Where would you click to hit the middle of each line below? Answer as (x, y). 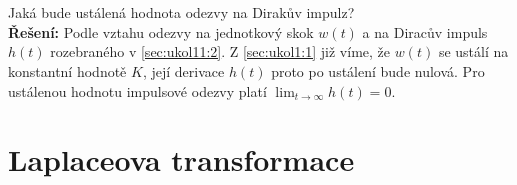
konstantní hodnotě (67, 70)
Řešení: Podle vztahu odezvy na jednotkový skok (161, 31)
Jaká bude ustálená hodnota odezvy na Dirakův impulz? (181, 12)
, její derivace (183, 70)
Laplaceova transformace (181, 159)
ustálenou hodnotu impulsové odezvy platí (137, 90)
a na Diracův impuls (425, 31)
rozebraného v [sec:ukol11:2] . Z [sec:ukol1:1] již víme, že (220, 51)
